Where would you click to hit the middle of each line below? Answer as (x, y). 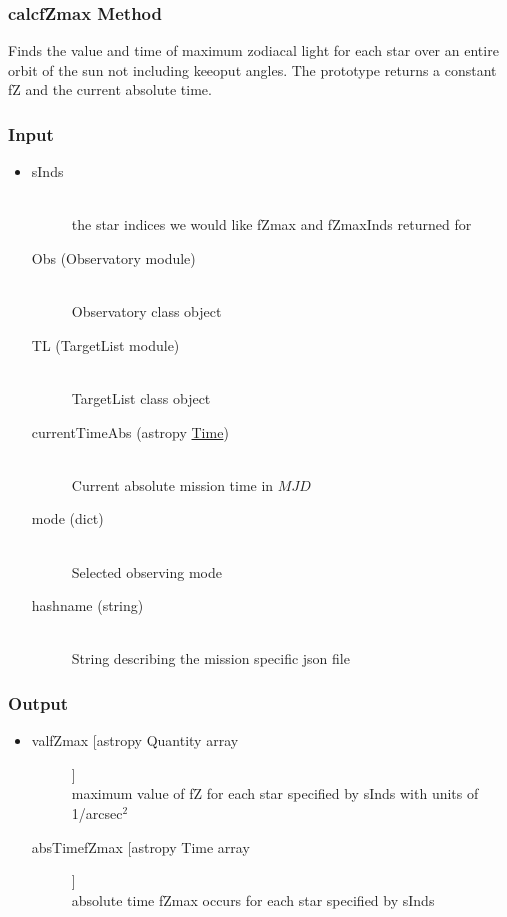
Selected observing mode (147, 571)
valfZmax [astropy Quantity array (135, 740)
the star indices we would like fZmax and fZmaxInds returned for (271, 224)
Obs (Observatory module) (113, 258)
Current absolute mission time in (172, 484)
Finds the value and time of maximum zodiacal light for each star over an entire (253, 50)
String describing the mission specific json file (210, 658)
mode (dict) (67, 518)
